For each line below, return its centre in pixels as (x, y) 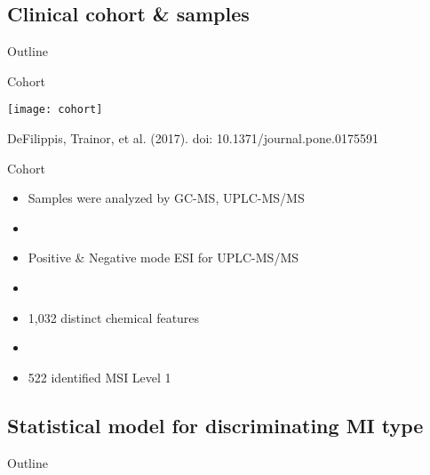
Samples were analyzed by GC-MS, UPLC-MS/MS (166, 198)
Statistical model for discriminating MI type (215, 425)
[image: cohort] (55, 110)
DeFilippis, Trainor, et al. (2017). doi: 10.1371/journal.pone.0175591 (193, 138)
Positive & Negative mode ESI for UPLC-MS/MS (163, 258)
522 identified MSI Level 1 (100, 377)
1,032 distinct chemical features (114, 317)
